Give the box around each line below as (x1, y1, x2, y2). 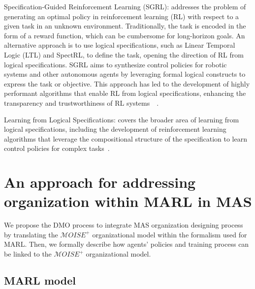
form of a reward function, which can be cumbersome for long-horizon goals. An (4, 30, 245, 40)
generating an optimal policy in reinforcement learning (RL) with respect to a (4, 11, 239, 21)
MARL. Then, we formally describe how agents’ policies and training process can (4, 239, 249, 249)
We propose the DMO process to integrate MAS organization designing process (4, 220, 243, 230)
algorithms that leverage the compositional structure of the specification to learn (4, 133, 248, 144)
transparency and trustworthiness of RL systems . (4, 97, 159, 108)
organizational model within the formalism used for (92, 229, 247, 239)
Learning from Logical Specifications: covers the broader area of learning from (4, 114, 239, 124)
